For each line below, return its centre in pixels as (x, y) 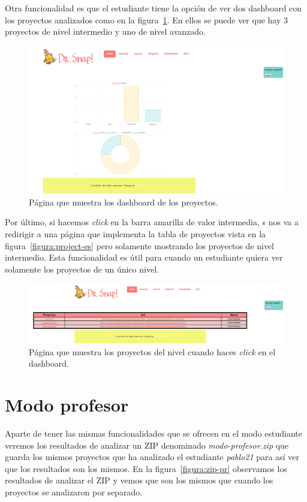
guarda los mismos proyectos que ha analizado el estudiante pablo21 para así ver (152, 457)
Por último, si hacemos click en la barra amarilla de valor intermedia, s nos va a (152, 222)
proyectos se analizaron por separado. (74, 492)
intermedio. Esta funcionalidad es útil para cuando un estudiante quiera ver (144, 257)
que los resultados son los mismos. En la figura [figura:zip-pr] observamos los (146, 468)
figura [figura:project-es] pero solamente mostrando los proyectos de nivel (140, 245)
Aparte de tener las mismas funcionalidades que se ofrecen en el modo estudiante (153, 433)
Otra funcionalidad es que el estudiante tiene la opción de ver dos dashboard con (153, 8)
